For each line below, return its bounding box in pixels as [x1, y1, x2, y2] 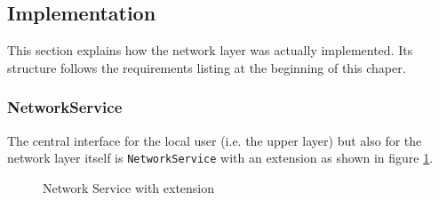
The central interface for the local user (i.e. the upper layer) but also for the [7, 131, 422, 149]
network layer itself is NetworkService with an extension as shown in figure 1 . [7, 148, 434, 167]
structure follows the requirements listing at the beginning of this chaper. [7, 58, 406, 76]
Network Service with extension [43, 178, 215, 196]
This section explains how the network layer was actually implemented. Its [7, 41, 413, 60]
